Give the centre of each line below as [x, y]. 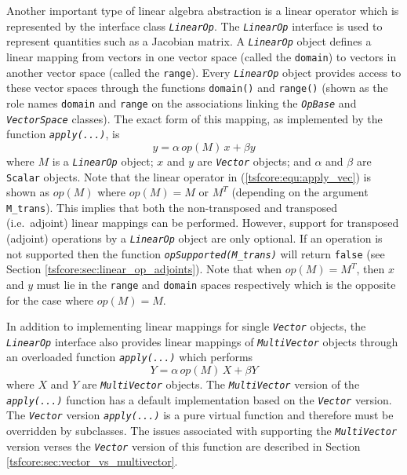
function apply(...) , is [63, 134]
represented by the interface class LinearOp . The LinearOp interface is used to [194, 26]
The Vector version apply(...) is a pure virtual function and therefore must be [200, 415]
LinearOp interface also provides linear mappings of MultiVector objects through [202, 341]
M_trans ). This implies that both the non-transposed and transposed [172, 207]
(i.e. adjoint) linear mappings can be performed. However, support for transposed [203, 223]
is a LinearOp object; [103, 161]
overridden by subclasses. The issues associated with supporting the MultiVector [202, 431]
